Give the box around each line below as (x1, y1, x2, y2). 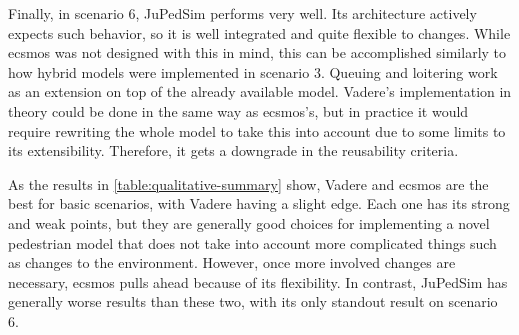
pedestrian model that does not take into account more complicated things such (8, 232, 497, 253)
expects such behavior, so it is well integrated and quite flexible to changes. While (8, 22, 511, 43)
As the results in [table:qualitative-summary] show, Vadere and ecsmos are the (8, 173, 489, 194)
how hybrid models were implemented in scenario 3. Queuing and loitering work (8, 61, 498, 82)
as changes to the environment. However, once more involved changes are (8, 252, 456, 273)
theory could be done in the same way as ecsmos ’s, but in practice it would (8, 100, 469, 121)
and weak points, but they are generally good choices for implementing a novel (8, 212, 490, 233)
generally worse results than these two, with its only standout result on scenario (8, 291, 498, 312)
